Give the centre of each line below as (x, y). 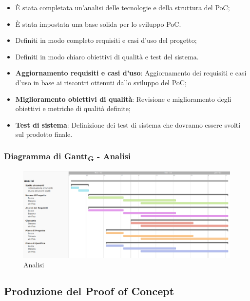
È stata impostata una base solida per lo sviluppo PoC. (98, 24)
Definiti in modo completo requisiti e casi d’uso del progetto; (106, 40)
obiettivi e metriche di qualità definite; (73, 108)
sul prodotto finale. (44, 134)
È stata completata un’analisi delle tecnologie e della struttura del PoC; (123, 7)
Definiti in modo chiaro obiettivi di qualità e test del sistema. (107, 56)
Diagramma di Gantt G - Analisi (67, 157)
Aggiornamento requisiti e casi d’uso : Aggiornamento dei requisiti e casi (131, 73)
